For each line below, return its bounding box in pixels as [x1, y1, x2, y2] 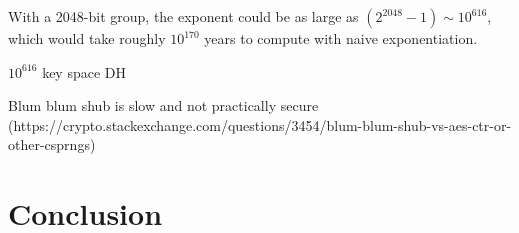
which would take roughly [8, 28, 166, 48]
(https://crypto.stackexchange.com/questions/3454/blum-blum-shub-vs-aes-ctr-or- [8, 114, 512, 135]
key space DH [42, 61, 127, 82]
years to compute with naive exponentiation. [204, 28, 478, 48]
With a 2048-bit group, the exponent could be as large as [8, 6, 359, 26]
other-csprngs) [8, 134, 96, 155]
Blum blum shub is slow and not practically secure [8, 95, 319, 116]
